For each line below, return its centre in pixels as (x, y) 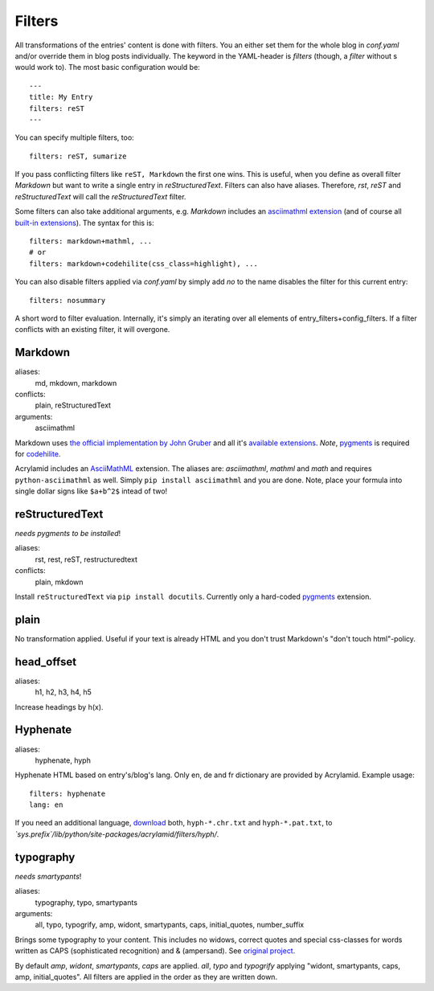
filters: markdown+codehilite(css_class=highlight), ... (144, 264)
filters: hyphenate (68, 793)
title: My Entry (61, 97)
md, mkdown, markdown (76, 383)
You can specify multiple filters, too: (74, 137)
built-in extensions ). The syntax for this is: (84, 223)
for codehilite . (38, 454)
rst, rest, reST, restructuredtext (86, 559)
